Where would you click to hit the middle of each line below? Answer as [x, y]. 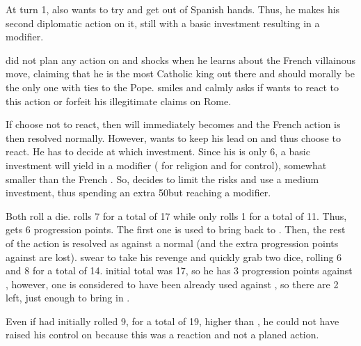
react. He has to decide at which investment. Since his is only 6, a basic [158, 151]
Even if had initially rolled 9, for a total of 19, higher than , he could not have [173, 321]
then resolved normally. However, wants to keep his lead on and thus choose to [173, 137]
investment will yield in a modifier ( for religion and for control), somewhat [166, 165]
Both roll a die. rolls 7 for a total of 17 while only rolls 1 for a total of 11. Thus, [176, 215]
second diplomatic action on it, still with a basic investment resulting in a [163, 23]
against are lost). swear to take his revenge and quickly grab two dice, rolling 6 [174, 257]
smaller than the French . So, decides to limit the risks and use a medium [162, 179]
